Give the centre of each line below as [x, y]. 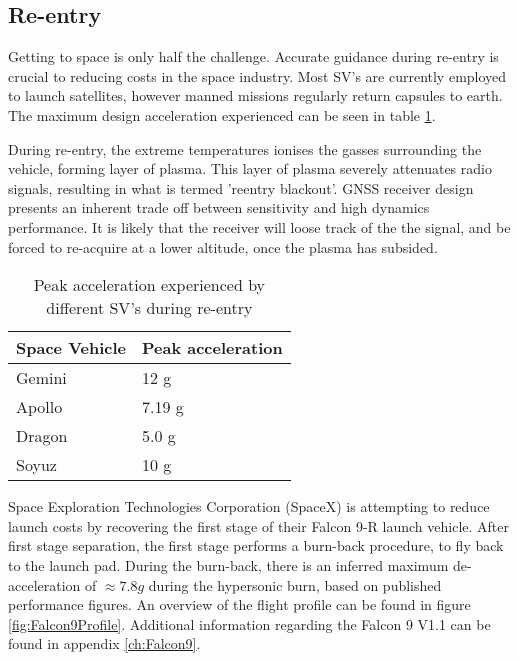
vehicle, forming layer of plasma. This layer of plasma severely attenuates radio [250, 168]
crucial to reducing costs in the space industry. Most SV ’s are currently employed [257, 75]
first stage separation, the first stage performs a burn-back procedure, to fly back [256, 545]
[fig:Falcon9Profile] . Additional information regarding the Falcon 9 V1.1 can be [249, 623]
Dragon [42, 436]
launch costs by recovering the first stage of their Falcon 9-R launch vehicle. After [258, 525]
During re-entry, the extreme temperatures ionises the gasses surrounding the [245, 148]
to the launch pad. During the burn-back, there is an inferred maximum [228, 564]
